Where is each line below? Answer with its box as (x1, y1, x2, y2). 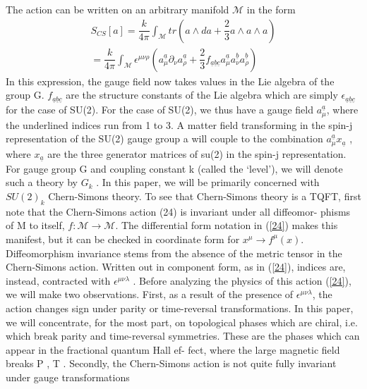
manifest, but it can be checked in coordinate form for (6, 231, 240, 246)
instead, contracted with (6, 273, 111, 288)
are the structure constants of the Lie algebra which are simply (66, 87, 338, 102)
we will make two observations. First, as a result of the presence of (6, 287, 294, 302)
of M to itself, (6, 218, 65, 233)
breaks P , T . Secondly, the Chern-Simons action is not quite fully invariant (6, 356, 337, 371)
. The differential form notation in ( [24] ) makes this (115, 218, 338, 233)
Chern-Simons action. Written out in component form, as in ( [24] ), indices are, (6, 259, 346, 274)
